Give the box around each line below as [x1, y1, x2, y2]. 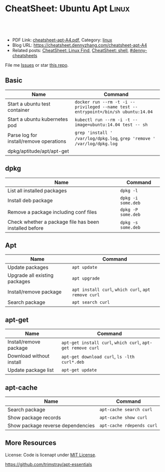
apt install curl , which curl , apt [72, 286, 151, 293]
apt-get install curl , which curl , [61, 339, 141, 346]
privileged [74, 104, 100, 109]
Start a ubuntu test [7, 100, 51, 107]
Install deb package [7, 197, 53, 204]
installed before [7, 224, 44, 231]
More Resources [5, 439, 56, 447]
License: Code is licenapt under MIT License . [5, 452, 97, 458]
